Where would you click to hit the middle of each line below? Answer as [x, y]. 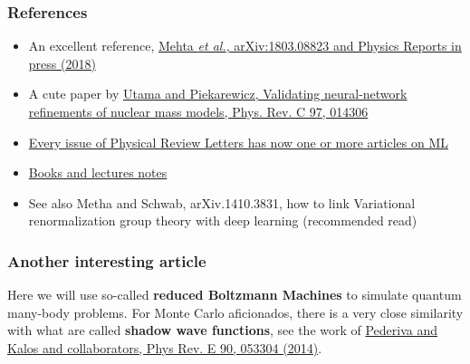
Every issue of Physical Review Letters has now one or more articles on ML [238, 142]
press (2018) [62, 63]
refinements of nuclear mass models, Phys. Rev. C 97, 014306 [198, 111]
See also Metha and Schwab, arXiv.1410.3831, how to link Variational [222, 202]
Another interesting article [107, 260]
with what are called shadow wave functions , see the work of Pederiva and [223, 330]
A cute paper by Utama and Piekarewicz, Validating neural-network [218, 94]
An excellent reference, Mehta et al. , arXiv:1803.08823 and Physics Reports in [245, 46]
